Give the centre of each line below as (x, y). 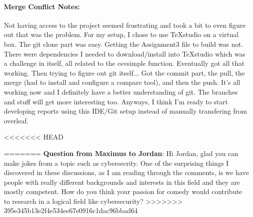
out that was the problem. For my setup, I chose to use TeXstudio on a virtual (121, 34)
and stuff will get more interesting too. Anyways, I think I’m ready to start (116, 101)
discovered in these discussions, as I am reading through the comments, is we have (126, 172)
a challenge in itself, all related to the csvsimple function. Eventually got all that (124, 63)
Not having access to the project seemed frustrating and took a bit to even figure (125, 25)
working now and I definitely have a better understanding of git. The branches (121, 91)
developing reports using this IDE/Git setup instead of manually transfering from (126, 111)
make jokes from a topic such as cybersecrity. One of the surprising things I (116, 163)
